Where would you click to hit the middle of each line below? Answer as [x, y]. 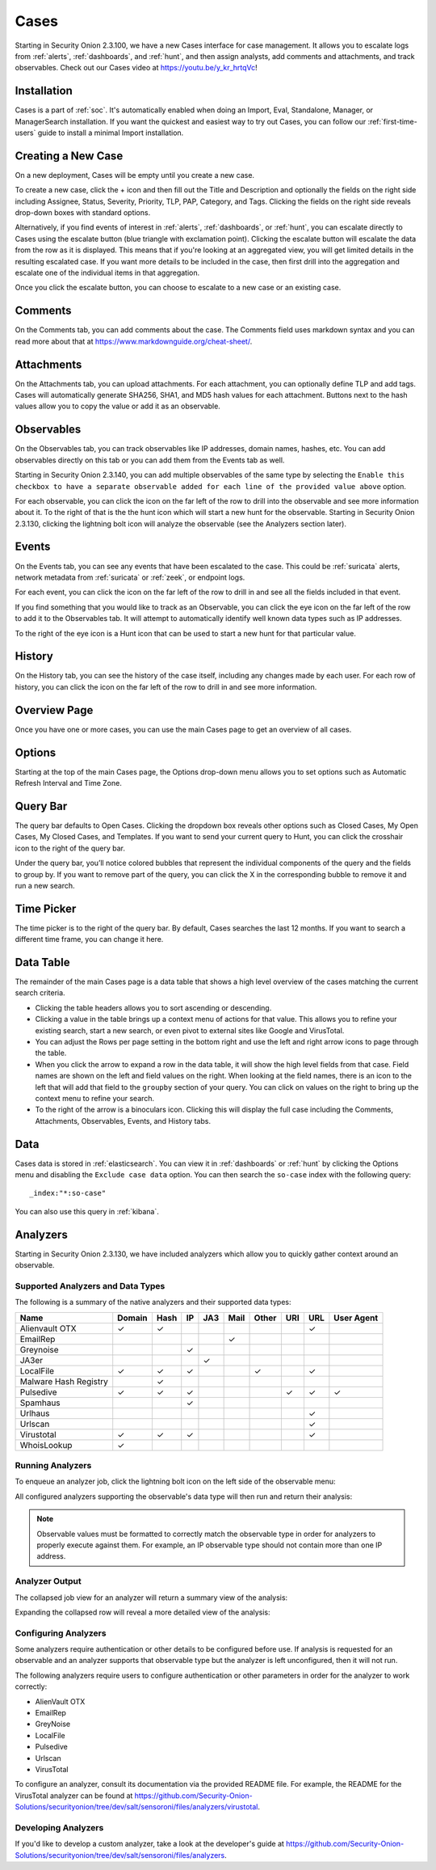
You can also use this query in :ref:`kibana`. [87, 1211]
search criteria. [40, 993]
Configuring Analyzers [61, 1633]
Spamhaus [40, 1403]
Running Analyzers [53, 1466]
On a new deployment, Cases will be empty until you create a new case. [134, 175]
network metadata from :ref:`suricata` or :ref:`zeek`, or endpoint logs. [130, 577]
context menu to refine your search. [95, 1098]
